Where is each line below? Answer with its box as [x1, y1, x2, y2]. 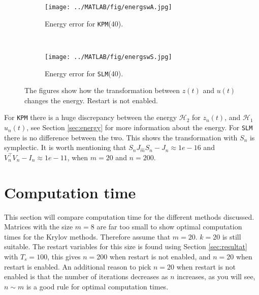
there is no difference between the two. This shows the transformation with [4, 132, 238, 142]
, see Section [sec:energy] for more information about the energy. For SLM [26, 122, 253, 133]
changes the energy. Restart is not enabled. [24, 95, 158, 105]
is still [222, 231, 241, 242]
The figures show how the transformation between [24, 85, 180, 96]
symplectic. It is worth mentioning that [4, 142, 126, 153]
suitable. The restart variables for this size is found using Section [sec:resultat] [4, 241, 247, 252]
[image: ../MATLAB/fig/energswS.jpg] [45, 53, 172, 61]
